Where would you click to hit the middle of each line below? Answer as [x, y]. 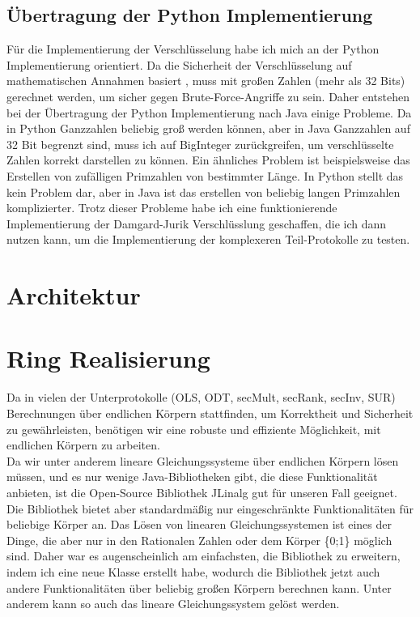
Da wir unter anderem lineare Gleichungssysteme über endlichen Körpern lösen [203, 460]
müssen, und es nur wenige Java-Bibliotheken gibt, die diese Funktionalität [192, 477]
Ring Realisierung [108, 358]
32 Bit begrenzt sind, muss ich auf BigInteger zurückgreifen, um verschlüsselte [200, 144]
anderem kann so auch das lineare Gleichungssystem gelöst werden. [173, 604]
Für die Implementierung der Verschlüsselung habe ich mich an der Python [193, 49]
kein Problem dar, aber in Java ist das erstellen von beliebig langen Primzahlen [204, 191]
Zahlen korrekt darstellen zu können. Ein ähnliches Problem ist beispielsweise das [208, 160]
